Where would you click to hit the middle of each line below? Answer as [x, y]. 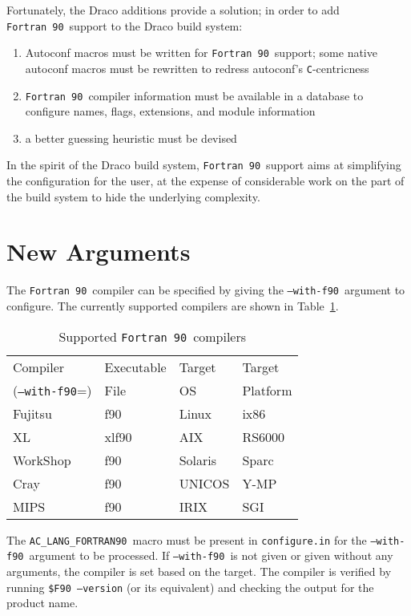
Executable [135, 367]
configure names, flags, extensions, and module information [170, 111]
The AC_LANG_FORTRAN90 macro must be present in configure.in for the [187, 539]
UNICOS [204, 483]
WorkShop [42, 460]
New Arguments [99, 251]
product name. [42, 603]
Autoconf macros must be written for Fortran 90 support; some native [201, 53]
